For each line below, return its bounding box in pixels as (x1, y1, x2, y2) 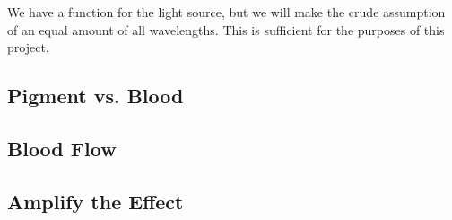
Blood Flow (7, 134, 117, 162)
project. (7, 38, 49, 57)
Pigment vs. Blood (7, 82, 184, 110)
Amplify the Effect (7, 187, 184, 215)
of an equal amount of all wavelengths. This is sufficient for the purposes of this (7, 20, 445, 39)
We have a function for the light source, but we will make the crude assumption (7, 3, 446, 21)
